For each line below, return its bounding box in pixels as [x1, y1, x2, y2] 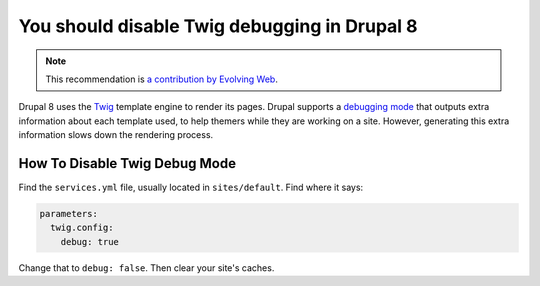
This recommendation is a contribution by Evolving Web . [45, 73, 279, 85]
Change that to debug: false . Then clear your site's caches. [18, 261, 275, 274]
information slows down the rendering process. [18, 129, 214, 141]
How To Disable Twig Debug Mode [18, 155, 237, 172]
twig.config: [50, 222, 114, 234]
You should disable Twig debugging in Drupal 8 [18, 15, 419, 37]
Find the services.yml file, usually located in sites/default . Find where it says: [18, 181, 364, 194]
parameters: [39, 208, 99, 219]
